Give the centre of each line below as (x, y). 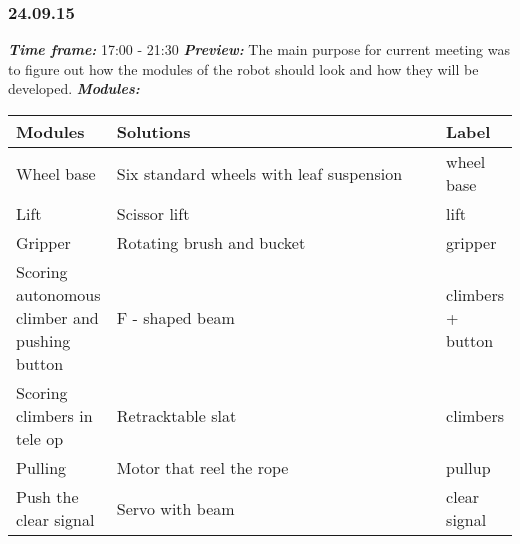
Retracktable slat (176, 415)
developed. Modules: (74, 88)
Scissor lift (153, 213)
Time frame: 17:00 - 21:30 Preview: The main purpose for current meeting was (259, 49)
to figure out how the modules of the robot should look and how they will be (243, 68)
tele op (40, 438)
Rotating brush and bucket (211, 242)
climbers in (54, 415)
